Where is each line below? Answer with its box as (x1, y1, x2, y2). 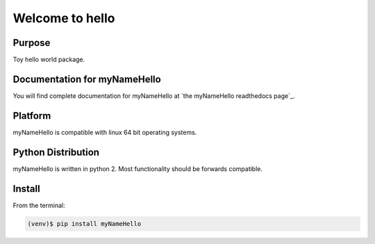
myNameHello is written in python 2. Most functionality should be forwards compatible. (12, 164, 263, 173)
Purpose (12, 37, 51, 49)
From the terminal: (12, 201, 65, 209)
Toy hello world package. (12, 56, 85, 64)
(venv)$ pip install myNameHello (27, 220, 142, 227)
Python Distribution (12, 146, 100, 158)
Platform (12, 110, 51, 122)
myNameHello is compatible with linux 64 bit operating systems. (12, 128, 197, 136)
